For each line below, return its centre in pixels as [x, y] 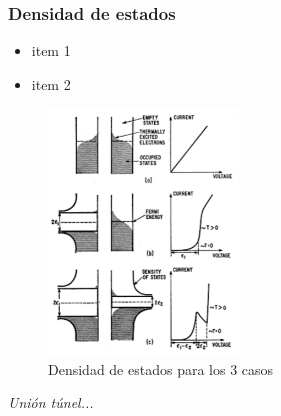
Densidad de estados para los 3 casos [161, 368]
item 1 [51, 50]
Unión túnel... [51, 402]
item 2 [51, 83]
